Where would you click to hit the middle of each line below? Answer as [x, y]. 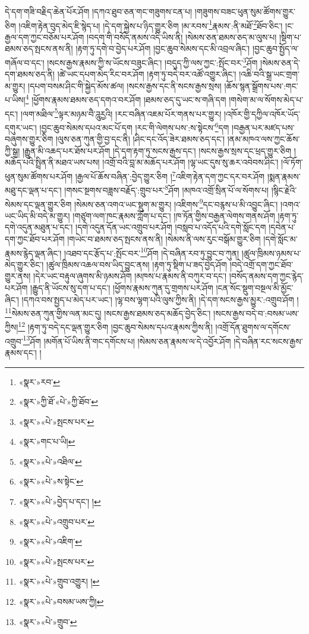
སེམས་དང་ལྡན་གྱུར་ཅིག [38, 204]
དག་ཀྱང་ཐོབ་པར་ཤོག [35, 238]
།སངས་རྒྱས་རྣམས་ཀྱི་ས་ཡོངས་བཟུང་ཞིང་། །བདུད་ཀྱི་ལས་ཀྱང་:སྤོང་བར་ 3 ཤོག [152, 62]
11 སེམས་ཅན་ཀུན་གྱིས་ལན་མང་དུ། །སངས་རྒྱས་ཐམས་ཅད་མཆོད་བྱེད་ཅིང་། [108, 312]
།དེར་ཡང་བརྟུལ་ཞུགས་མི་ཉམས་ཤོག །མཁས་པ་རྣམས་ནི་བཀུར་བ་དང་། [130, 276]
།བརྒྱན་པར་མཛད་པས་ [263, 127]
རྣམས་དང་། [21, 352]
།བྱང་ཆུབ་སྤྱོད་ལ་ [275, 49]
